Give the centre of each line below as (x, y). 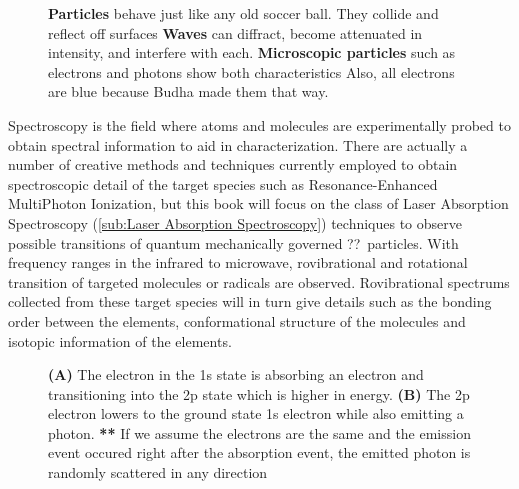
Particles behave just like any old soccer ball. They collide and (243, 13)
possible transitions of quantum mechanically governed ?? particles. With (233, 242)
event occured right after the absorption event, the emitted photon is (259, 452)
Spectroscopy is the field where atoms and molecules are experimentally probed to (259, 124)
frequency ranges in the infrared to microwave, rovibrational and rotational (238, 262)
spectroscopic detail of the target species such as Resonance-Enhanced (223, 183)
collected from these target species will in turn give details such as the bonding (250, 301)
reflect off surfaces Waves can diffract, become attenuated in (235, 32)
